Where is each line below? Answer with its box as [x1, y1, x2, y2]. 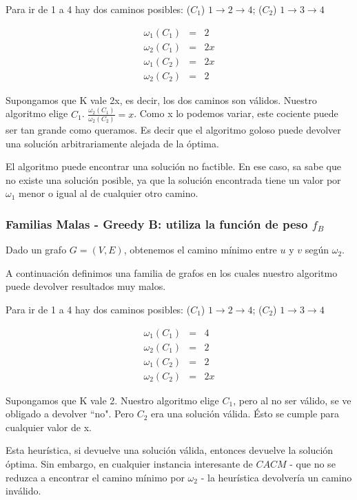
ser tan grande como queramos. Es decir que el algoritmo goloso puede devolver [6, 122, 341, 136]
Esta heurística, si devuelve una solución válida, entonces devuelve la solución [6, 443, 334, 457]
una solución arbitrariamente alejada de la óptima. [6, 136, 219, 150]
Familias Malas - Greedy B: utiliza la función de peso [6, 215, 308, 232]
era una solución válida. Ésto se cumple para [150, 406, 340, 421]
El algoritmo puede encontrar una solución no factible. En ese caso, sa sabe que [6, 159, 341, 174]
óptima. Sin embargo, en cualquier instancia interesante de [6, 457, 253, 470]
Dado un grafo [6, 242, 67, 257]
